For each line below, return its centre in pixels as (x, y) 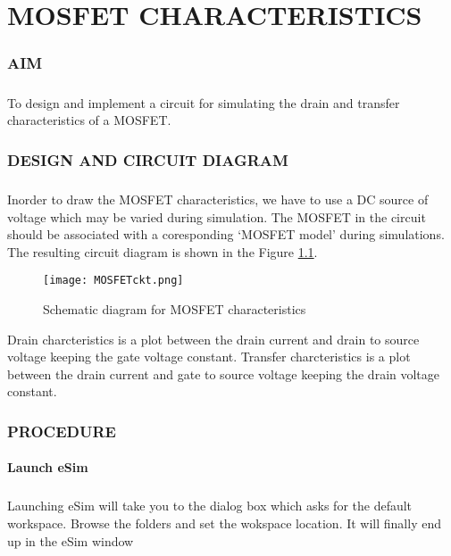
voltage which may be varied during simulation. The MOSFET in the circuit (217, 216)
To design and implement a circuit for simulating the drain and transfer (204, 102)
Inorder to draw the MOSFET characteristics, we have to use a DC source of (218, 199)
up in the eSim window (71, 540)
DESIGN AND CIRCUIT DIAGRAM (148, 159)
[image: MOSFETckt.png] (113, 281)
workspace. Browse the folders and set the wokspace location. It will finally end (224, 523)
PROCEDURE (62, 431)
